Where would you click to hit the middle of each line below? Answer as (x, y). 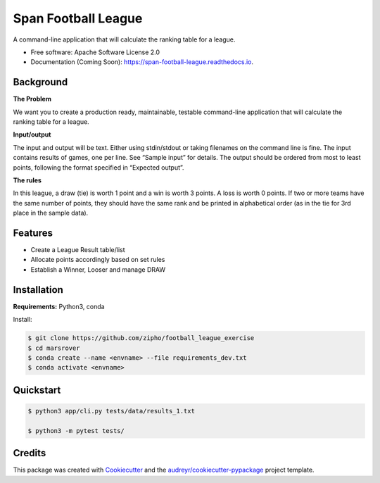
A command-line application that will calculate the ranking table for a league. (124, 39)
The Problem (32, 99)
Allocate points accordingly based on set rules (98, 260)
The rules (27, 180)
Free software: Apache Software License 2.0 (95, 52)
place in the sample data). (51, 213)
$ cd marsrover (54, 348)
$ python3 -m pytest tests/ (76, 431)
